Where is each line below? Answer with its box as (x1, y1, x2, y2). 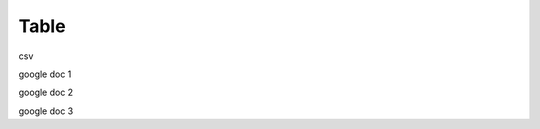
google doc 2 (18, 86, 74, 99)
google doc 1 (18, 68, 72, 80)
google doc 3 (18, 105, 74, 117)
